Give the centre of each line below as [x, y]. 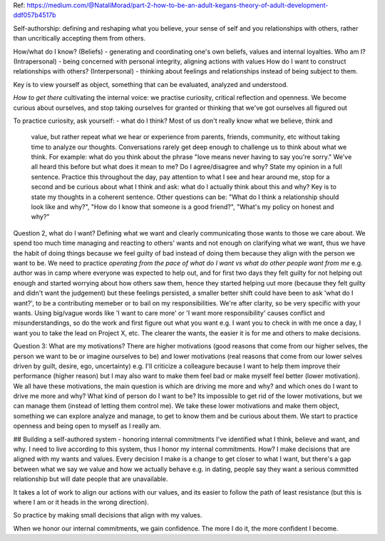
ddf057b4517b [35, 15]
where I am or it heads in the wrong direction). [81, 502]
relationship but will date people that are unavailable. [91, 479]
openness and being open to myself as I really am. [87, 426]
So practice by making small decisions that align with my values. [108, 515]
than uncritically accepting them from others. [79, 39]
